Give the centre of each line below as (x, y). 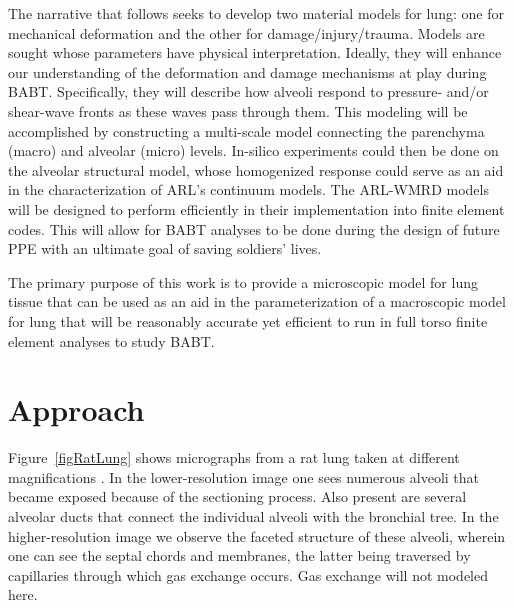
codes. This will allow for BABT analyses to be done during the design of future (254, 228)
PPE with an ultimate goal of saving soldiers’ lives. (165, 248)
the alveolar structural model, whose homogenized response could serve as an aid (256, 169)
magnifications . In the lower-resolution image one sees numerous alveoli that (244, 476)
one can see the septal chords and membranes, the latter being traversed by (239, 555)
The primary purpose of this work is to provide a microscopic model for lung (243, 281)
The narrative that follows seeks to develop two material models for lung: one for (256, 13)
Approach (76, 409)
